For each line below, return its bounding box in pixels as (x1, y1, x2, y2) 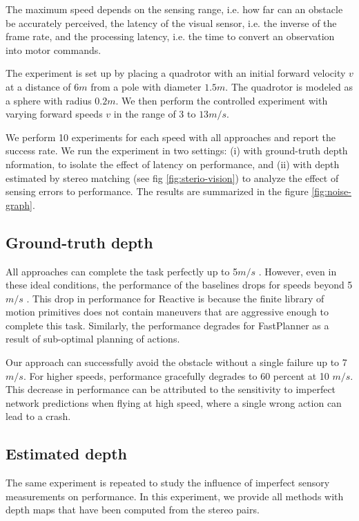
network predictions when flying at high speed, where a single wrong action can (6, 395, 342, 410)
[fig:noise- (311, 184, 351, 199)
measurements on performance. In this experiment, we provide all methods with (6, 488, 344, 503)
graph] (6, 197, 32, 212)
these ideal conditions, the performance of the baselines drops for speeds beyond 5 (6, 277, 353, 292)
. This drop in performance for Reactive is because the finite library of (26, 291, 324, 305)
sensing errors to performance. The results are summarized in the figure (6, 184, 309, 199)
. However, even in (258, 264, 337, 278)
